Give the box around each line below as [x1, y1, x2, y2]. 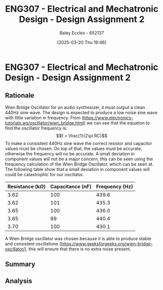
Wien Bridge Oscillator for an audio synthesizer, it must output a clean [5, 104, 145, 110]
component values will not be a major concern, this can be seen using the [5, 156, 153, 162]
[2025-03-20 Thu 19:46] [57, 39, 107, 45]
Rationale [5, 91, 35, 100]
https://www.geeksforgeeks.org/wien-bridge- [60, 241, 153, 247]
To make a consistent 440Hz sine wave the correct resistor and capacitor [5, 140, 152, 146]
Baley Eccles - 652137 [59, 30, 104, 36]
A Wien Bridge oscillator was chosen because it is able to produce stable [5, 235, 152, 241]
